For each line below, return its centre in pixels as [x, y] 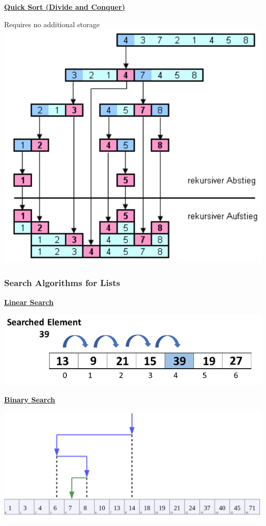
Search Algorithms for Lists [62, 283]
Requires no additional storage [52, 24]
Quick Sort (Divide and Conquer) [65, 7]
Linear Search [29, 302]
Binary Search [30, 400]
